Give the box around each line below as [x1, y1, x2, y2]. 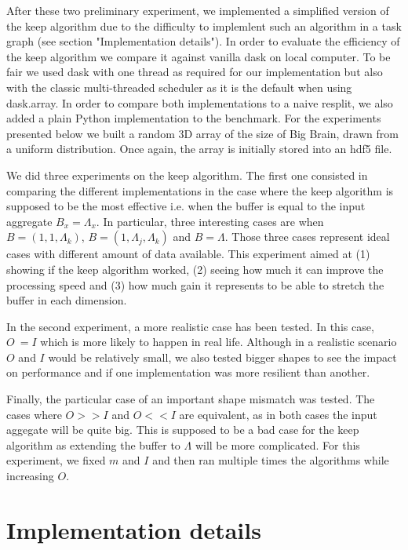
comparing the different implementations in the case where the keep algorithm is [6, 182, 394, 199]
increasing [6, 468, 54, 484]
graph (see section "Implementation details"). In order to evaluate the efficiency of [6, 33, 400, 49]
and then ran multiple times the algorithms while [152, 452, 389, 468]
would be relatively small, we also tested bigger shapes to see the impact [48, 348, 397, 365]
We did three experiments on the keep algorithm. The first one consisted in [6, 166, 368, 183]
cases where [6, 406, 62, 422]
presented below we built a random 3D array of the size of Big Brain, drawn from [6, 125, 399, 141]
